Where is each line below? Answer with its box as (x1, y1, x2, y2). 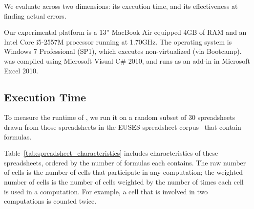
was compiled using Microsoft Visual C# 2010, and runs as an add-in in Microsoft (4, 55, 250, 66)
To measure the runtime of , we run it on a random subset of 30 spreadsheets (4, 112, 235, 122)
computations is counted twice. (4, 196, 97, 206)
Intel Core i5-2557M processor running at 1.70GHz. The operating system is (4, 36, 232, 46)
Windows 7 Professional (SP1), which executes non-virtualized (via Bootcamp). (4, 46, 242, 56)
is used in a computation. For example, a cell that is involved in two (4, 186, 208, 196)
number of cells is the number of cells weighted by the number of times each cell (4, 176, 244, 186)
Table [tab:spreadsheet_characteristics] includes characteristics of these (4, 148, 218, 158)
